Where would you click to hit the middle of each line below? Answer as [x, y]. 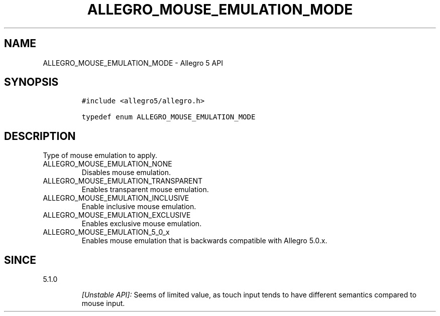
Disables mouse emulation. [126, 173]
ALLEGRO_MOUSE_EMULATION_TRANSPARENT [123, 181]
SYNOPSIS [31, 82]
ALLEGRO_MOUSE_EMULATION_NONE [107, 164]
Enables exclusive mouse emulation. [142, 224]
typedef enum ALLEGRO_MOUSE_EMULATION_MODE [169, 117]
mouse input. [103, 303]
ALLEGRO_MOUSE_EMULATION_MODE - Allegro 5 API [133, 63]
